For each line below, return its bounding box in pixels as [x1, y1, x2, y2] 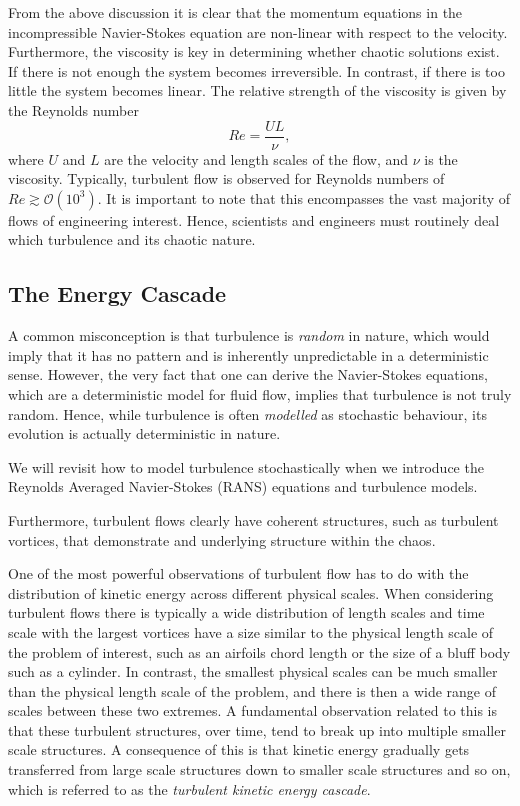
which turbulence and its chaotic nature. [8, 229, 256, 250]
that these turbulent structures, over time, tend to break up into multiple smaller [8, 719, 506, 740]
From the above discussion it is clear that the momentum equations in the [8, 2, 463, 22]
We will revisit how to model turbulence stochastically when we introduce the [8, 456, 484, 477]
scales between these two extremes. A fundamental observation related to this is [8, 700, 498, 721]
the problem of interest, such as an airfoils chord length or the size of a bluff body [8, 641, 511, 662]
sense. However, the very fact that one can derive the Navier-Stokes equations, [8, 364, 488, 385]
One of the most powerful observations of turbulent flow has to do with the [8, 563, 469, 584]
